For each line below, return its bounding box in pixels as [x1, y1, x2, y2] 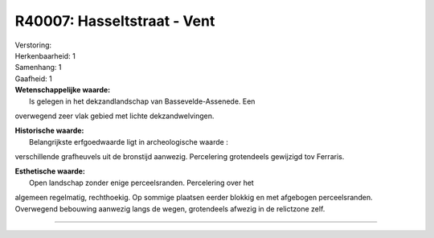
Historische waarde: [14, 125, 84, 136]
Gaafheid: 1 [14, 73, 52, 84]
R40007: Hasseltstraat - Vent [14, 12, 215, 30]
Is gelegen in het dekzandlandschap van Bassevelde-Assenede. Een [29, 96, 256, 106]
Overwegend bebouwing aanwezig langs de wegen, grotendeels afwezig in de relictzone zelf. [14, 203, 325, 213]
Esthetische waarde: [14, 166, 86, 176]
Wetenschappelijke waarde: [14, 85, 111, 95]
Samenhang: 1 [14, 63, 62, 72]
